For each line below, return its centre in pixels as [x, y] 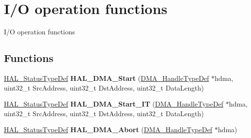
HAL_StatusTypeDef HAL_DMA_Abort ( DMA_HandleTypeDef [108, 130]
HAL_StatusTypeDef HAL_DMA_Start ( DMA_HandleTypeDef [107, 78]
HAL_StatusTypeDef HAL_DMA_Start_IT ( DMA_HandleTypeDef [114, 104]
